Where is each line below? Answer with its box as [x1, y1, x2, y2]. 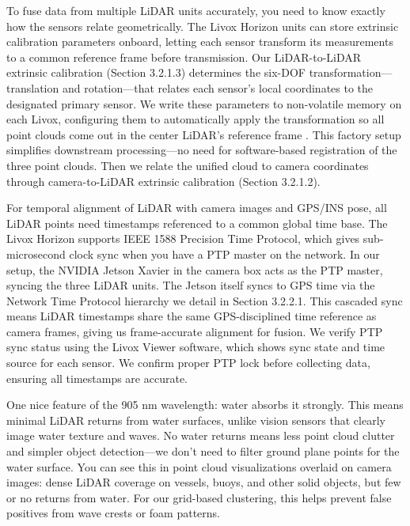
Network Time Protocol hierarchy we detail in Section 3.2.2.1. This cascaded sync [6, 292, 403, 308]
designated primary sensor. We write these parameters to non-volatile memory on [6, 95, 402, 112]
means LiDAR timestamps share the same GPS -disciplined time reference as [6, 308, 377, 324]
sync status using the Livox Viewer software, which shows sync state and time [6, 339, 385, 355]
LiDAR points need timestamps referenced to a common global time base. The [6, 214, 388, 231]
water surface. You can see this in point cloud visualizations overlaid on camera [6, 458, 392, 475]
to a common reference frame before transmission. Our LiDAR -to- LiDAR [6, 48, 362, 65]
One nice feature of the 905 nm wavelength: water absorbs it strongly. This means [6, 396, 404, 413]
